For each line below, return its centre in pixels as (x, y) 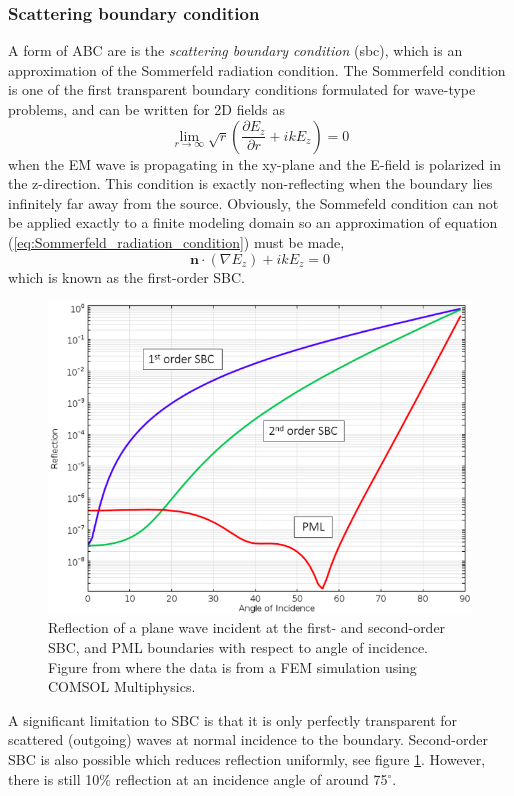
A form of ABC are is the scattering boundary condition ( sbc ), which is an (235, 50)
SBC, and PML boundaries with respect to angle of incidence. (238, 646)
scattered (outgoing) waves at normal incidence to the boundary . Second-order (248, 739)
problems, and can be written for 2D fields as (147, 109)
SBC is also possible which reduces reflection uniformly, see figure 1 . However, (247, 758)
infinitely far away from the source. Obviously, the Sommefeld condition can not (253, 202)
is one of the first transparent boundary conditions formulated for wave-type (242, 89)
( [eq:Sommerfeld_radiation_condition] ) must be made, (176, 241)
